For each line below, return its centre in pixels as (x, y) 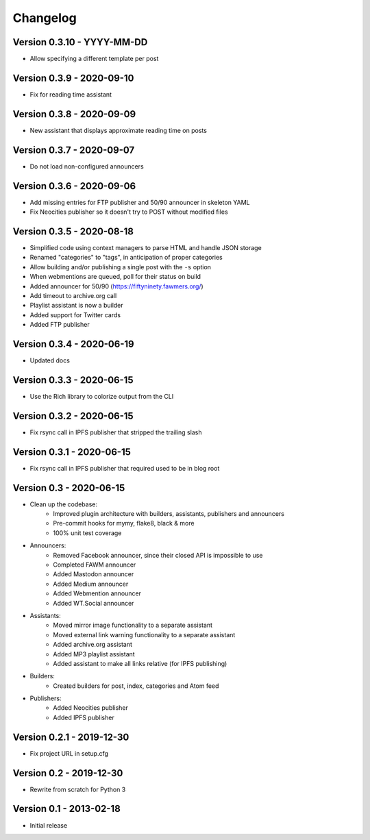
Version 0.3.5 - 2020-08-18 (73, 231)
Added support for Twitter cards (75, 314)
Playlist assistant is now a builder (76, 306)
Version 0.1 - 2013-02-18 (67, 809)
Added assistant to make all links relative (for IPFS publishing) (140, 663)
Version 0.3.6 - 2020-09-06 (74, 186)
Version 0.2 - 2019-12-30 (68, 773)
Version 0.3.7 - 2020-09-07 (74, 150)
